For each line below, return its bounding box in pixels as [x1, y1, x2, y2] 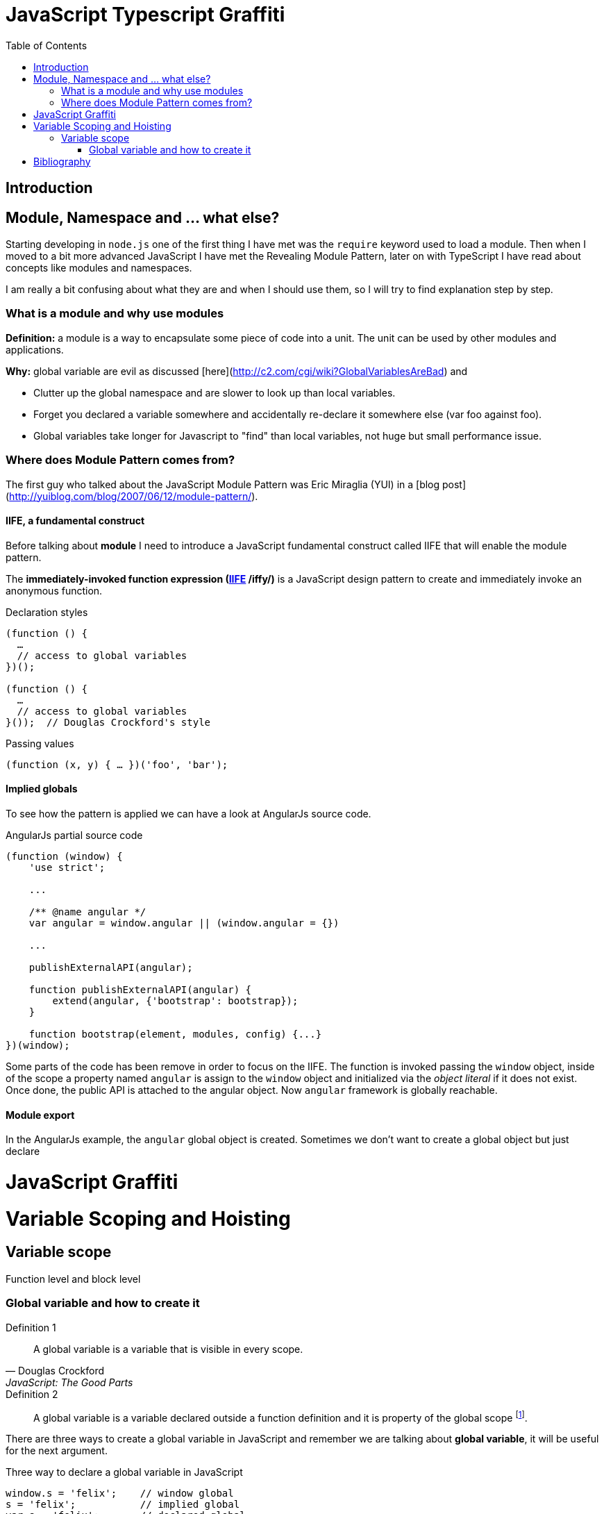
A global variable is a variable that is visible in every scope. [33, 1342, 303, 1355]
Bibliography [33, 155, 91, 167]
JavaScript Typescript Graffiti [6, 3, 285, 26]
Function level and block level [6, 1272, 141, 1285]
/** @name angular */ [28, 906, 146, 917]
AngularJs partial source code [6, 829, 143, 841]
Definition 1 [6, 1321, 56, 1333]
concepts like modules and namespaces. [6, 262, 192, 274]
